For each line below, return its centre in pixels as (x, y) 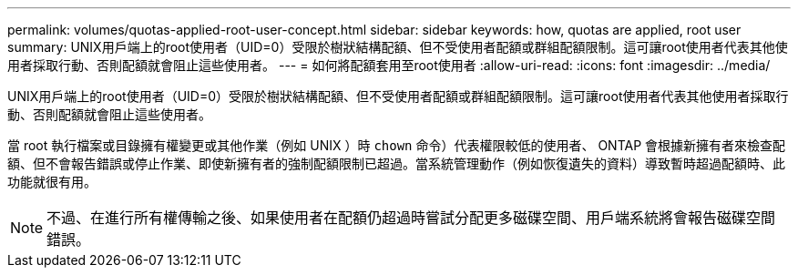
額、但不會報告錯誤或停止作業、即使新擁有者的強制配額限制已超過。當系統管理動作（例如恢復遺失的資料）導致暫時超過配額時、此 (396, 163)
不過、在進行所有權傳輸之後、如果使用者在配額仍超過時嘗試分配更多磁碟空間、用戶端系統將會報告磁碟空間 (411, 218)
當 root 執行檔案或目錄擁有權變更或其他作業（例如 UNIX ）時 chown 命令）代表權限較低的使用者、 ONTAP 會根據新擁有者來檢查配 (397, 145)
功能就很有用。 (52, 182)
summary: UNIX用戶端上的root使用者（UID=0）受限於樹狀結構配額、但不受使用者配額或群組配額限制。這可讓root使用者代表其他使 (398, 47)
